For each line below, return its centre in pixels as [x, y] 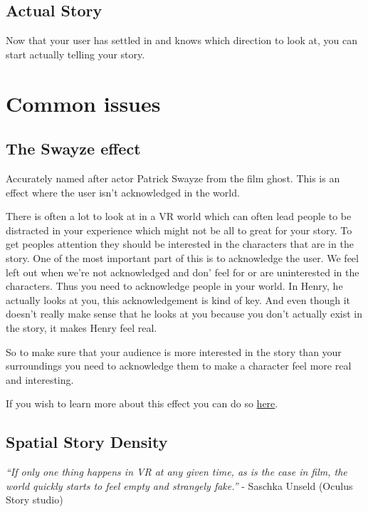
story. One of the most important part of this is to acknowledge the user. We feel [182, 257]
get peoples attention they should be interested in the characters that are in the [180, 244]
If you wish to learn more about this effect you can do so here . [142, 403]
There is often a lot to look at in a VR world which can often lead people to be [179, 216]
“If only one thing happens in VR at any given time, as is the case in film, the [177, 472]
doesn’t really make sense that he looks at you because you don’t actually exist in [184, 314]
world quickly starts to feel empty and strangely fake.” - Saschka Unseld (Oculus [179, 485]
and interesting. [40, 379]
